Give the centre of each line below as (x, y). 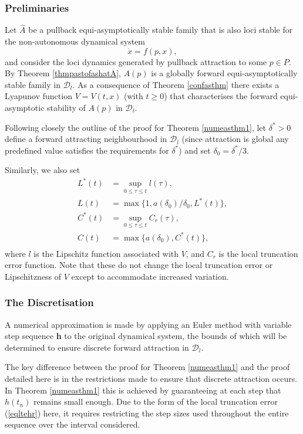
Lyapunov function (38, 96)
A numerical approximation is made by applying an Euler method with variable (148, 324)
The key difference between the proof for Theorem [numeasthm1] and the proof (147, 367)
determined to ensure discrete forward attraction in (97, 347)
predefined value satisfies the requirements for (87, 150)
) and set (195, 150)
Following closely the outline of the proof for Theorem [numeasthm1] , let (135, 127)
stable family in (33, 84)
